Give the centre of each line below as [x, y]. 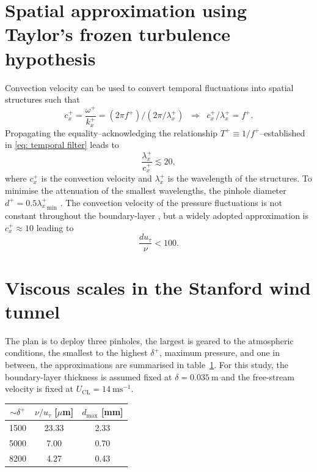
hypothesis [50, 58]
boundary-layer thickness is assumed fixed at [89, 376]
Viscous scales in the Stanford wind [158, 287]
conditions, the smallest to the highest [76, 352]
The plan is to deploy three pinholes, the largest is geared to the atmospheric [149, 340]
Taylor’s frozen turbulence [118, 34]
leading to [55, 227]
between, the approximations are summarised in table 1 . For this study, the [147, 364]
